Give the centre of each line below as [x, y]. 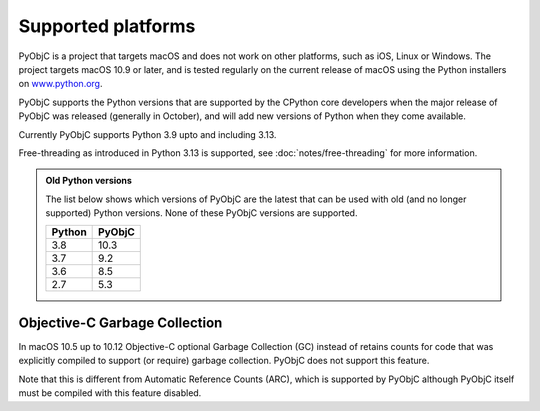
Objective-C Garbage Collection [120, 322]
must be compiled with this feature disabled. [110, 393]
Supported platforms [107, 26]
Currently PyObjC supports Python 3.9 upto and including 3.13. [147, 134]
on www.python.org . [60, 84]
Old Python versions [88, 181]
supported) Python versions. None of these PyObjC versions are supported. [201, 213]
